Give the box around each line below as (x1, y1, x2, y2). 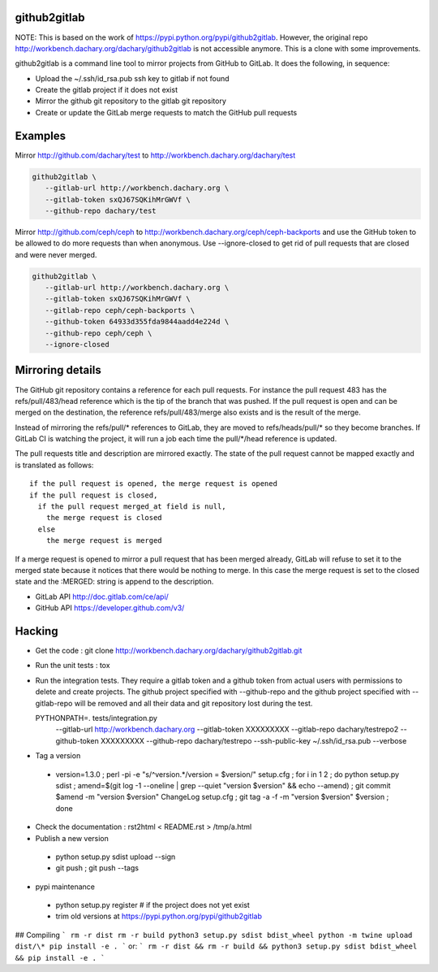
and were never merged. (15, 250, 97, 259)
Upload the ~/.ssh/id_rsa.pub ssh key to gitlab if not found (35, 73, 230, 83)
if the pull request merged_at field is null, (37, 502, 226, 511)
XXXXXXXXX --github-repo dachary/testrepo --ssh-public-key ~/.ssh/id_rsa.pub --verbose (100, 736, 407, 745)
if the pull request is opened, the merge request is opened (29, 479, 277, 488)
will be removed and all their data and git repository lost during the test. (74, 698, 313, 708)
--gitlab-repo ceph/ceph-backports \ (45, 306, 195, 315)
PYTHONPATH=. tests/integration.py (35, 714, 158, 723)
